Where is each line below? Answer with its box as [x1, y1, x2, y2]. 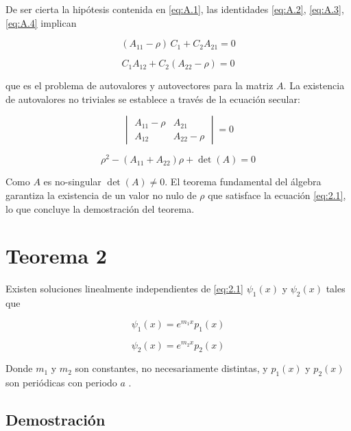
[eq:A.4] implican [5, 15, 77, 30]
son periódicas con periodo [5, 375, 117, 390]
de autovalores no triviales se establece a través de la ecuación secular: [5, 91, 300, 106]
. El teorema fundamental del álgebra [165, 174, 322, 189]
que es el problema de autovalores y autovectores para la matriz [5, 78, 274, 93]
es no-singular [43, 174, 101, 189]
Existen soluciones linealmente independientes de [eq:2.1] [5, 281, 244, 296]
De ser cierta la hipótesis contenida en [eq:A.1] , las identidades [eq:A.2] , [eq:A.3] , [5, 2, 344, 16]
